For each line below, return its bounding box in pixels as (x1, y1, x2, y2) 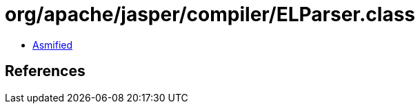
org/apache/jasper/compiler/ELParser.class (5, 3, 416, 26)
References (5, 62, 86, 80)
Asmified (32, 38, 73, 51)
